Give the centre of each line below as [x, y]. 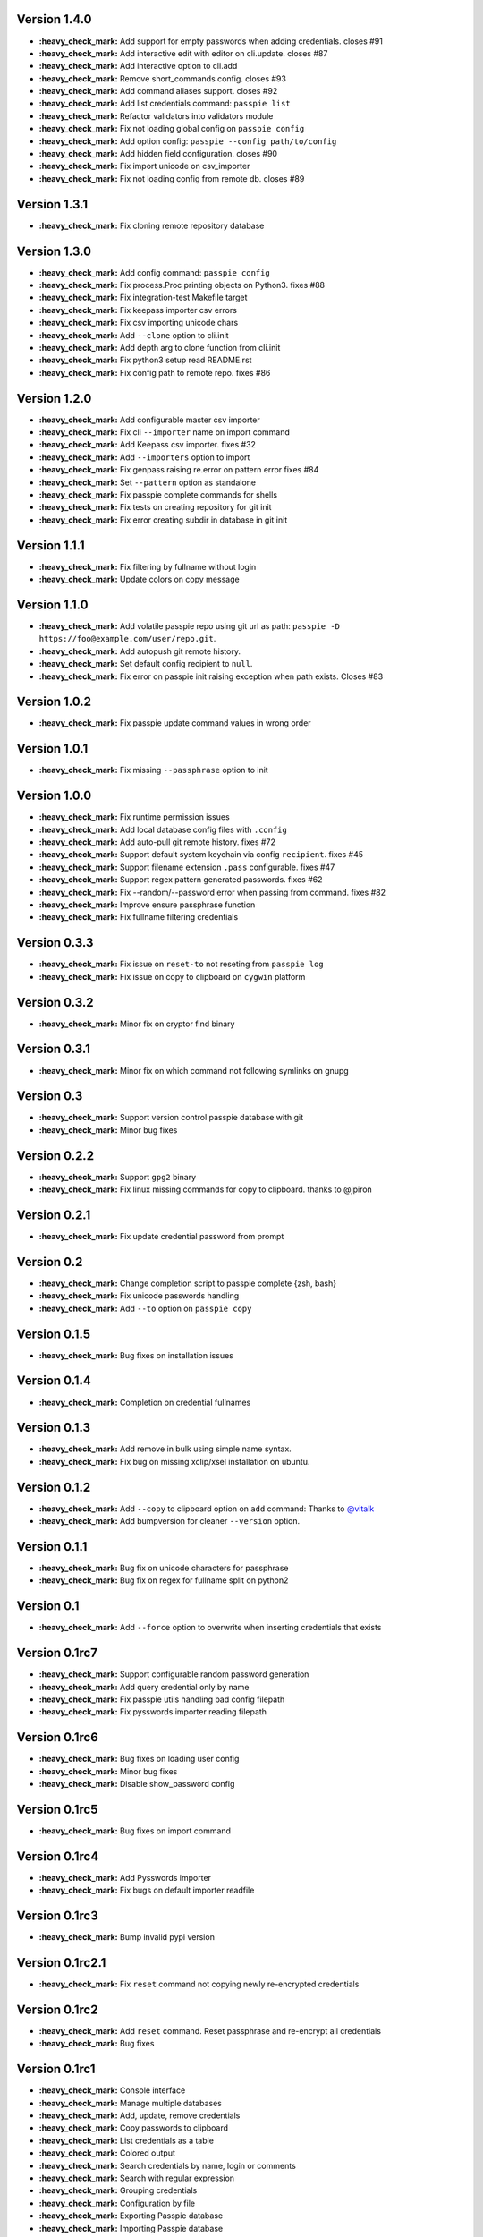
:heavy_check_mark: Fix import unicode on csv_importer [144, 166]
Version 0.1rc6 [57, 1737]
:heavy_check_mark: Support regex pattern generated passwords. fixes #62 [181, 880]
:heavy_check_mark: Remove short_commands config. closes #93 [162, 78]
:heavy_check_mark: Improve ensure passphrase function [147, 905]
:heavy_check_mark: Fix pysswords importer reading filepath [153, 1712]
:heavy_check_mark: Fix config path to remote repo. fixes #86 [155, 372]
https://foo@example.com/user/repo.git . [127, 639]
